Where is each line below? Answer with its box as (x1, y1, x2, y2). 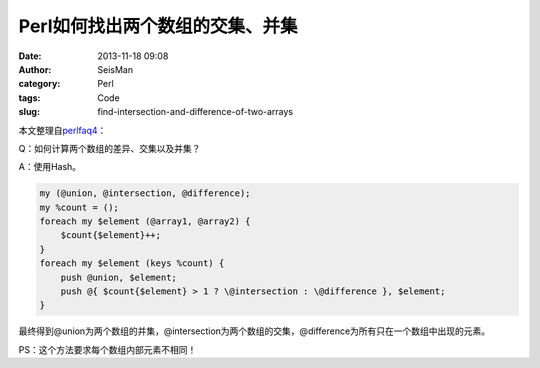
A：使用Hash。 (18, 161, 82, 173)
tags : (18, 91, 41, 104)
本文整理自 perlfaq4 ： (18, 124, 107, 136)
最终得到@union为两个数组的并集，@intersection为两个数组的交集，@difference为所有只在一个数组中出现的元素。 (18, 325, 491, 337)
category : (18, 78, 61, 90)
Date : (18, 50, 42, 62)
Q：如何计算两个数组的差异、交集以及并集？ (18, 142, 201, 154)
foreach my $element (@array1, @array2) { (39, 216, 251, 227)
